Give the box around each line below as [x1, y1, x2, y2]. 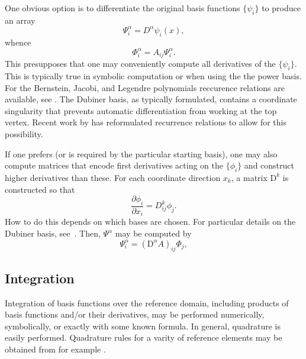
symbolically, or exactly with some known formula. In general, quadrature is [5, 319, 281, 332]
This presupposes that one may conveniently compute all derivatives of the [5, 57, 276, 70]
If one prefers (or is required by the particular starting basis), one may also [5, 147, 278, 160]
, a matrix [231, 171, 268, 183]
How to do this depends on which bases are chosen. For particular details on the [5, 215, 296, 228]
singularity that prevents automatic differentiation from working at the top [5, 104, 277, 117]
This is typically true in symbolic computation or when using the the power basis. [5, 70, 302, 82]
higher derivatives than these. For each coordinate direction [5, 171, 221, 183]
